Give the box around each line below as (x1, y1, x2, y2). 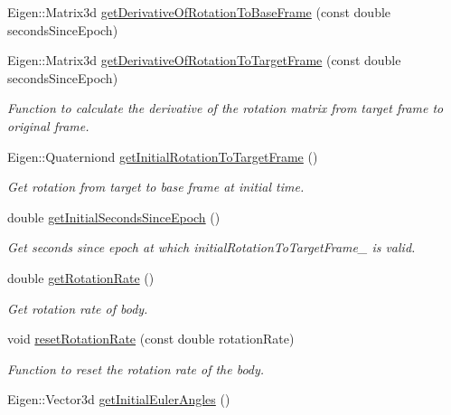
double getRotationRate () (7, 268, 155, 287)
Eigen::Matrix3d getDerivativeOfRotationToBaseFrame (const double (7, 3, 391, 21)
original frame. (7, 116, 89, 135)
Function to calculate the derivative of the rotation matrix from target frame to (7, 99, 444, 118)
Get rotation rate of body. (7, 298, 148, 317)
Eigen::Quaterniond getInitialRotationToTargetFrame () (7, 146, 318, 165)
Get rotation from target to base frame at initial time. (7, 177, 305, 196)
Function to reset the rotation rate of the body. (7, 359, 265, 378)
